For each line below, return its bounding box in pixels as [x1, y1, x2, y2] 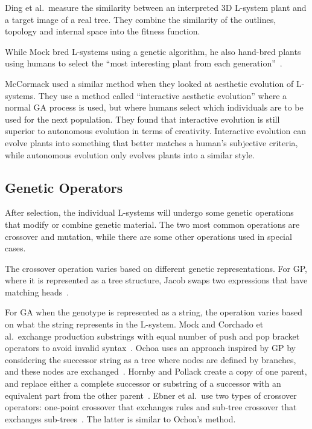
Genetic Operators [5, 178, 123, 196]
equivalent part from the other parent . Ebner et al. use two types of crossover [5, 389, 297, 401]
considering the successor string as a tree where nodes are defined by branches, [5, 353, 296, 366]
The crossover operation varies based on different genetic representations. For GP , [5, 262, 307, 274]
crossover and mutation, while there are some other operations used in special [5, 230, 292, 242]
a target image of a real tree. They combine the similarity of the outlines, [5, 13, 276, 25]
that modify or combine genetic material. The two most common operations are [5, 218, 300, 230]
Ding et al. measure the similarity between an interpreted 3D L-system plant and [5, 1, 307, 13]
